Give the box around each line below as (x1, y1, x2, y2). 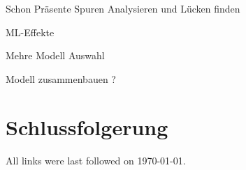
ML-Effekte (6, 24, 55, 39)
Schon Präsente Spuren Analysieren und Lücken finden (6, 1, 240, 15)
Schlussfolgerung (6, 112, 168, 141)
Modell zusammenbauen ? (6, 71, 116, 86)
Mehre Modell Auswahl (6, 48, 105, 63)
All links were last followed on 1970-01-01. (6, 153, 186, 167)
